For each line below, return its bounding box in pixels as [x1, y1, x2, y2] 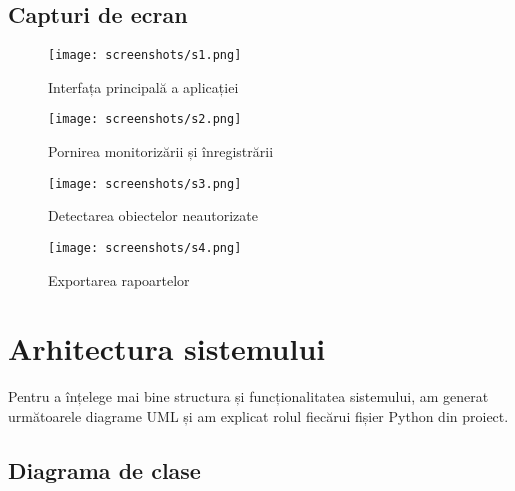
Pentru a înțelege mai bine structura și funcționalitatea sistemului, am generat [8, 386, 489, 407]
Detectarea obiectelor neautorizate [48, 205, 258, 226]
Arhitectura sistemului [8, 328, 326, 369]
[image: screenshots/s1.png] [48, 48, 242, 63]
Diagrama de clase [8, 454, 201, 485]
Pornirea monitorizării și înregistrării [48, 141, 274, 162]
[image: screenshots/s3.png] [48, 176, 242, 191]
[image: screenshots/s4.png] [48, 240, 242, 255]
